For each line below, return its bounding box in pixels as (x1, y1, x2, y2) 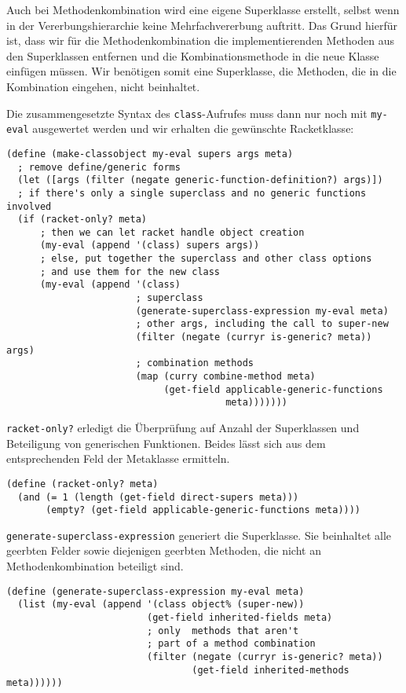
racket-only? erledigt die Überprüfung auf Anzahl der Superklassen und (6, 420, 360, 435)
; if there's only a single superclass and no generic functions (17, 187, 367, 199)
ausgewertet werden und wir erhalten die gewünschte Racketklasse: (32, 120, 354, 137)
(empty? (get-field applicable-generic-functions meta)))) (46, 504, 361, 516)
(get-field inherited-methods (192, 664, 349, 676)
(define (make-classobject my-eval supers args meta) (6, 148, 294, 159)
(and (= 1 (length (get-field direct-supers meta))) (17, 491, 299, 503)
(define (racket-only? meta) (6, 478, 159, 489)
